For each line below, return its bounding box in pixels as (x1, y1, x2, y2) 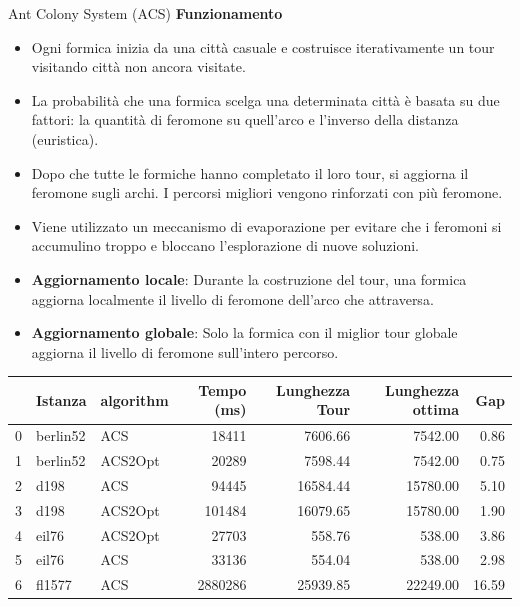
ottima (412, 399, 460, 420)
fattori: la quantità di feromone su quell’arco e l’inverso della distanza (31, 109, 459, 130)
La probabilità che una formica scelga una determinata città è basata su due (31, 89, 500, 110)
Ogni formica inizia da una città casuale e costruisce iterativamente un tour (31, 36, 495, 57)
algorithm (100, 389, 169, 410)
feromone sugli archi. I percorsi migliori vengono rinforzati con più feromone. (31, 182, 503, 203)
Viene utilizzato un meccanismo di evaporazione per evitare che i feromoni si (31, 215, 502, 236)
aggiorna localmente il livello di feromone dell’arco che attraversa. (31, 288, 434, 309)
